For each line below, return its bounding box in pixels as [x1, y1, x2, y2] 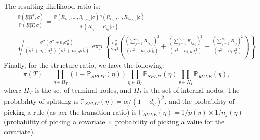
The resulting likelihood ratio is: [4, 1, 100, 11]
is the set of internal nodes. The [144, 84, 240, 95]
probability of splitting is [4, 96, 79, 106]
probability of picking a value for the [115, 117, 225, 127]
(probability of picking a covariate [4, 117, 105, 127]
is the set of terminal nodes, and [35, 84, 132, 95]
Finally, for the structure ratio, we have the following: [4, 60, 164, 70]
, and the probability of [164, 96, 235, 106]
